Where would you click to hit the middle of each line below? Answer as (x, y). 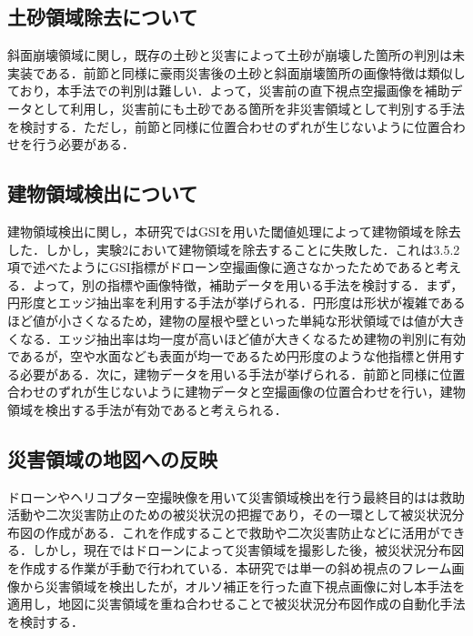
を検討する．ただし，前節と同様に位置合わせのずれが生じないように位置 (224, 126)
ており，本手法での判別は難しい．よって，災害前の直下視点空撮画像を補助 (229, 91)
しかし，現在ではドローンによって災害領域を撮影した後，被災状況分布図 (248, 550)
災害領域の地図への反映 (112, 458)
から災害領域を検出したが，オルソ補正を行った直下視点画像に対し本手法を (242, 586)
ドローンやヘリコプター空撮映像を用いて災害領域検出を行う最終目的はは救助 (236, 496)
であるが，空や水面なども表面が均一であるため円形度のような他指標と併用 (230, 356)
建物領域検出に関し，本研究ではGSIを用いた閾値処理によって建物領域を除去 (234, 231)
